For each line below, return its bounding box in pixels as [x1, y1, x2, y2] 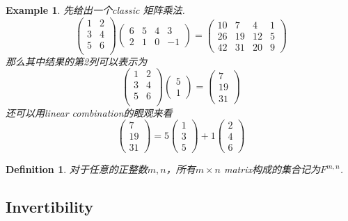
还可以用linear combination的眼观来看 [6, 105, 173, 120]
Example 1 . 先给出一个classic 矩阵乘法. [6, 3, 185, 17]
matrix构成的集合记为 [223, 162, 320, 177]
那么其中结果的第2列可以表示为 [6, 54, 148, 68]
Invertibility [6, 196, 94, 218]
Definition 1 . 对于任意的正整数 [6, 162, 148, 177]
